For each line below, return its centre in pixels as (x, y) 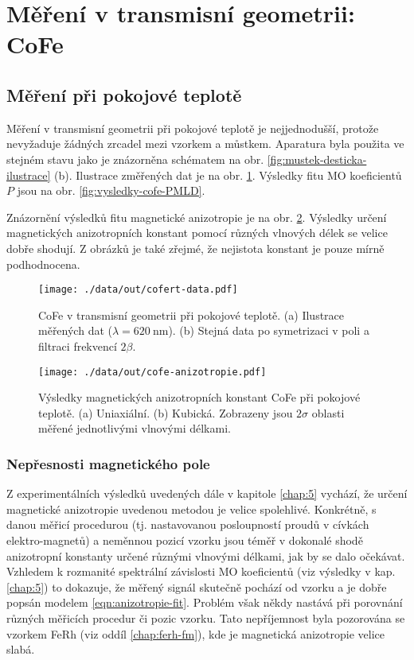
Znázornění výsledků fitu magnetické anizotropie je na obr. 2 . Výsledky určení (197, 217)
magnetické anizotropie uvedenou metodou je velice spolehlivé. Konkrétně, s (191, 509)
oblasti (328, 412)
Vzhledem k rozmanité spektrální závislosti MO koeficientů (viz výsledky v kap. (201, 571)
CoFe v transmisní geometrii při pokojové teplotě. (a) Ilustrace (191, 314)
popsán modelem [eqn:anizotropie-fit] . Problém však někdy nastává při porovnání (205, 602)
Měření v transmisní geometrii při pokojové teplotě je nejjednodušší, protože (193, 128)
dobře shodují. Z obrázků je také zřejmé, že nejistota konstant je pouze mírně (195, 248)
